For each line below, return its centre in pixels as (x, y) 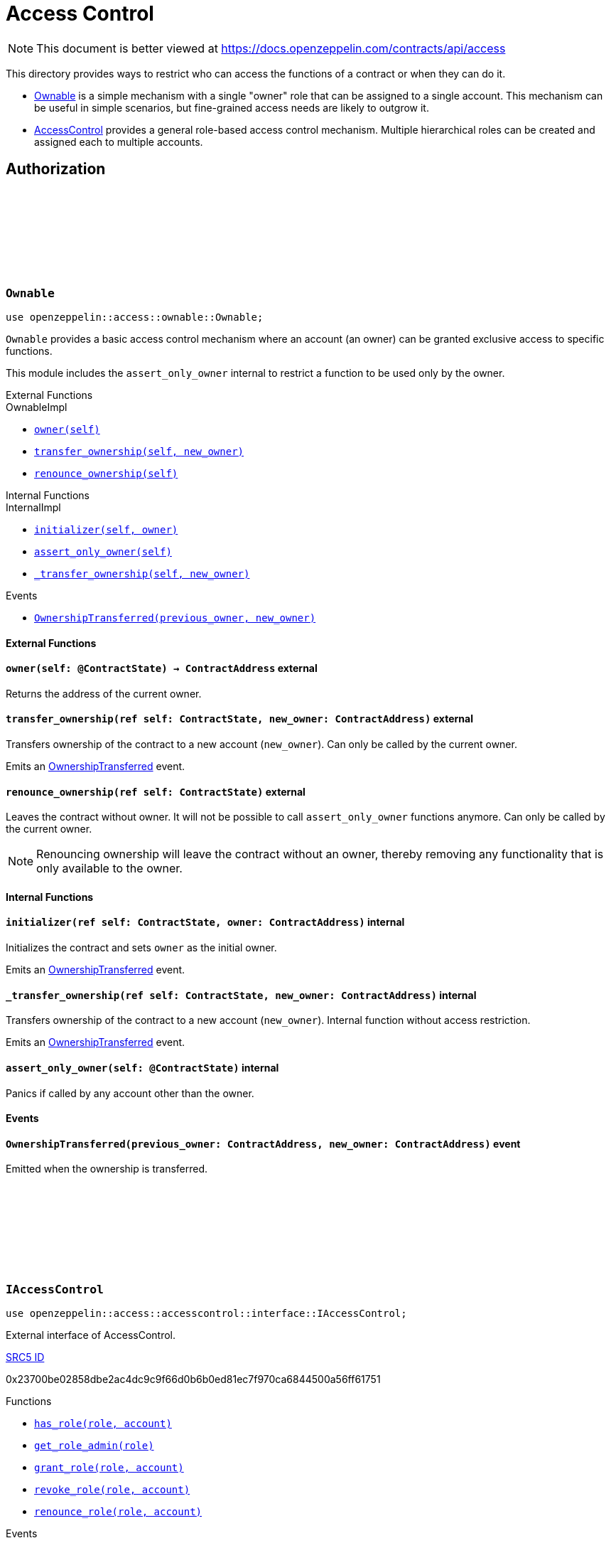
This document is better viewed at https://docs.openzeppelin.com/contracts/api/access (271, 48)
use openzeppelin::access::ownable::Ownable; (135, 317)
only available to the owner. (109, 869)
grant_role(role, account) (109, 1468)
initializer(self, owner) (106, 529)
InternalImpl (33, 507)
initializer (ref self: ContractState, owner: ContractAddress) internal (205, 922)
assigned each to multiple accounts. (119, 142)
